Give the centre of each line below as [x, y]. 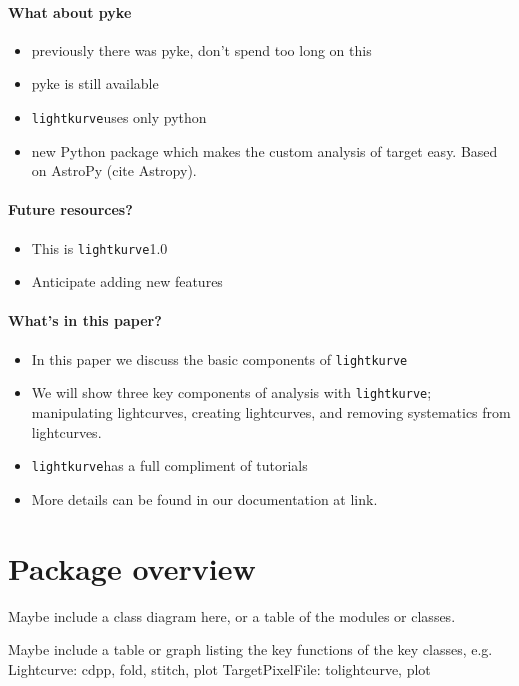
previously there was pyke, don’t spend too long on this [201, 49]
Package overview [132, 567]
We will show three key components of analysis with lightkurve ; [231, 392]
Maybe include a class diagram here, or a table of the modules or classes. [232, 615]
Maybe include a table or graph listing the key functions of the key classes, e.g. [250, 649]
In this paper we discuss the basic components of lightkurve [219, 358]
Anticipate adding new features [127, 281]
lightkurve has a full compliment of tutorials [169, 465]
